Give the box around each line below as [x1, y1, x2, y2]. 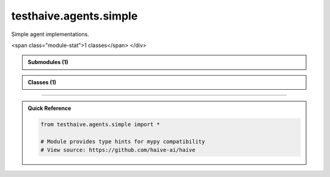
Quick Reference [28, 104, 71, 112]
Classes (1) [28, 78, 57, 85]
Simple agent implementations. [11, 31, 90, 38]
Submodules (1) [28, 59, 68, 66]
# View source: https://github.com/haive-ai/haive [40, 146, 196, 154]
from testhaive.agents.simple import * [40, 121, 160, 128]
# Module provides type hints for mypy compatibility [40, 138, 205, 145]
